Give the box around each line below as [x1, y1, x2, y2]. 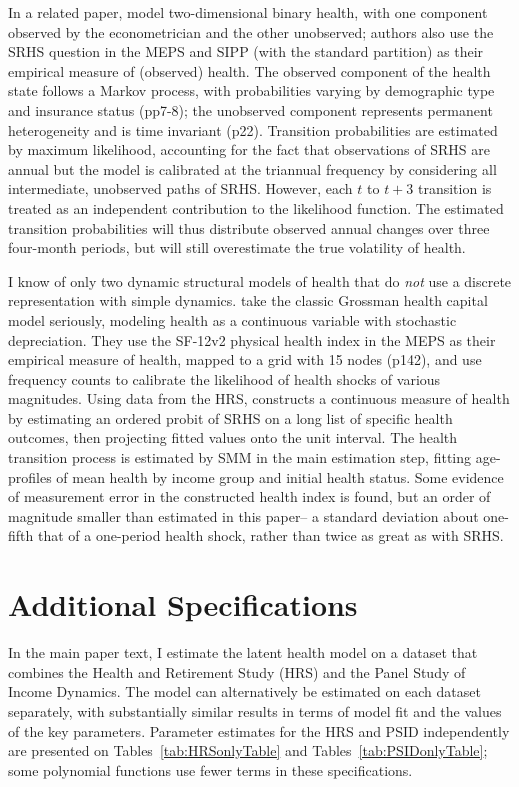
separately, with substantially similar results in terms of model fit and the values [8, 700, 502, 721]
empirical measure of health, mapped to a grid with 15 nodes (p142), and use [8, 349, 482, 370]
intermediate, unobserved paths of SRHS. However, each [8, 178, 353, 199]
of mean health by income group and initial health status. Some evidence [56, 466, 504, 487]
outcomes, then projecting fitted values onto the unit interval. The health [8, 427, 458, 448]
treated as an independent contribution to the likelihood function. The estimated [8, 197, 504, 218]
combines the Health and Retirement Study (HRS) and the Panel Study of [8, 661, 466, 682]
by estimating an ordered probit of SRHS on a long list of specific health [8, 407, 453, 428]
